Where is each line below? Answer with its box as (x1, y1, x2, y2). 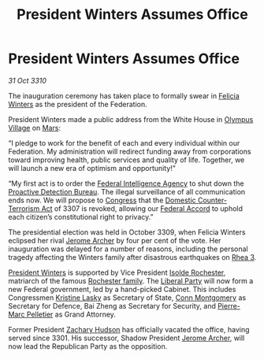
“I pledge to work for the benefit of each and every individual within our (8, 138, 240, 147)
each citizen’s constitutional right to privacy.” (8, 212, 154, 221)
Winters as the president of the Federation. (8, 99, 147, 109)
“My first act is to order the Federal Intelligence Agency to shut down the (8, 179, 244, 188)
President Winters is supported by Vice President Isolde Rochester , (8, 268, 226, 277)
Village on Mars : (8, 123, 61, 132)
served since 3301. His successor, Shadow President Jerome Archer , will (8, 333, 245, 342)
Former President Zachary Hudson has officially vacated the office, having (8, 324, 250, 334)
